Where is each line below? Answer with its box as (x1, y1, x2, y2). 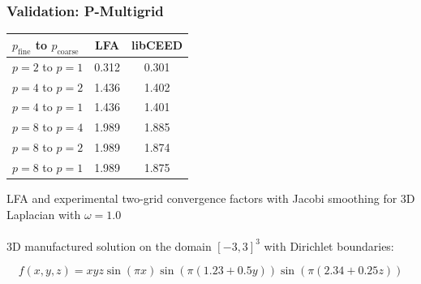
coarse (57, 47, 79, 56)
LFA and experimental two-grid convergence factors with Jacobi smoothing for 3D (6, 190, 415, 207)
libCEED (131, 37, 183, 54)
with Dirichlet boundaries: (264, 237, 394, 254)
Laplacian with (6, 205, 81, 222)
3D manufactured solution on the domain (6, 237, 212, 254)
